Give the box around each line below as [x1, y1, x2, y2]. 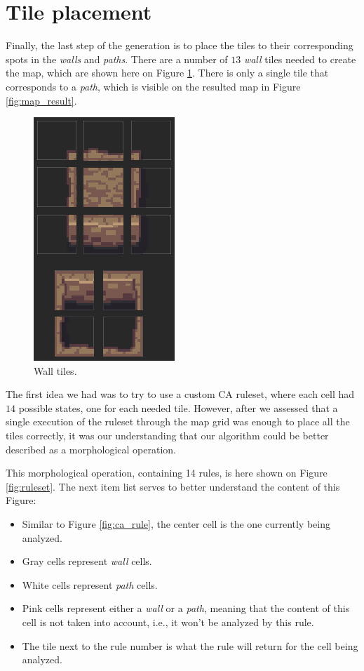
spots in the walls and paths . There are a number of [6, 51, 228, 66]
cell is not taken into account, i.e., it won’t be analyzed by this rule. [22, 615, 314, 629]
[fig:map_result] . [6, 93, 77, 107]
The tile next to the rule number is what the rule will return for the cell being [22, 638, 358, 653]
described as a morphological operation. [6, 441, 176, 456]
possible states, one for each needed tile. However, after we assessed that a [18, 400, 338, 415]
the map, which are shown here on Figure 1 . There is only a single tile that [6, 65, 329, 80]
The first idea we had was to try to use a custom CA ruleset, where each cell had [6, 387, 355, 401]
